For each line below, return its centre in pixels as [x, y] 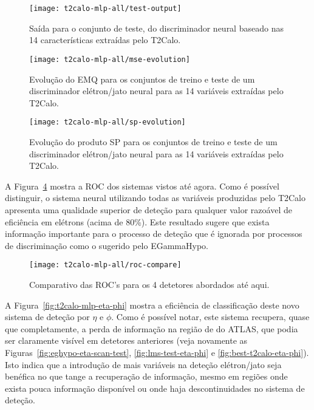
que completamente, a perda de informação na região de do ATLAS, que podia [152, 328]
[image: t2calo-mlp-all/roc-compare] [105, 265]
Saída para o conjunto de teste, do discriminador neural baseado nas [156, 28]
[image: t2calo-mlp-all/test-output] [105, 9]
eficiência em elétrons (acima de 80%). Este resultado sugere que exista [137, 221]
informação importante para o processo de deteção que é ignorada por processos [154, 234]
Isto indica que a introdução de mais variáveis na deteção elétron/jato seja [143, 364]
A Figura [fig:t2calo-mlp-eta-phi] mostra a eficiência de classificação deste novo [152, 305]
